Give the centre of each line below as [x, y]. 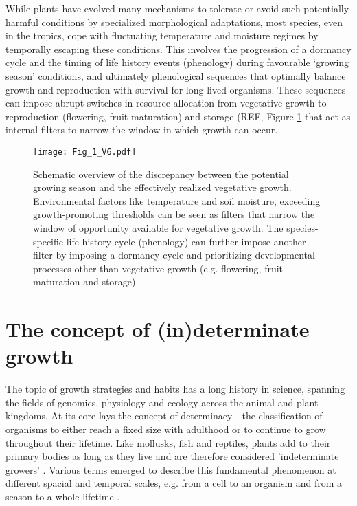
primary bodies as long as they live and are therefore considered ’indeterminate [172, 456]
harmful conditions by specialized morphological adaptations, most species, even [174, 22]
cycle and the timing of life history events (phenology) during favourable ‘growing [177, 62]
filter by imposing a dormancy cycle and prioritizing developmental [174, 255]
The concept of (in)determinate [158, 329]
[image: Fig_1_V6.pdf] [85, 152]
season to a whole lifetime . [63, 496]
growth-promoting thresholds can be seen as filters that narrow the [174, 214]
